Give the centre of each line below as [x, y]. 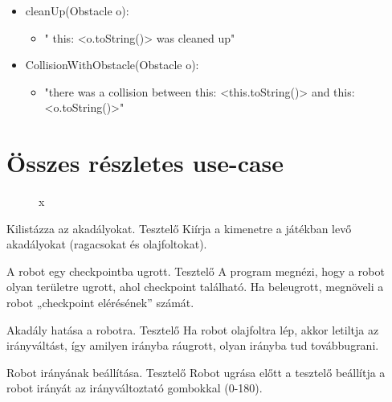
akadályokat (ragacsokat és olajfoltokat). [107, 244]
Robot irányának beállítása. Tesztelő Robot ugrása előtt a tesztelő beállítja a [196, 372]
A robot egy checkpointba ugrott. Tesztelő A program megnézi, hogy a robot [196, 271]
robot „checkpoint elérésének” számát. [100, 303]
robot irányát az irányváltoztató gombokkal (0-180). [135, 388]
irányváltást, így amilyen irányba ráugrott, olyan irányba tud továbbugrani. [193, 345]
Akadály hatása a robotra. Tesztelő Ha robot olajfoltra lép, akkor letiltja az [193, 329]
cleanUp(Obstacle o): [77, 10]
